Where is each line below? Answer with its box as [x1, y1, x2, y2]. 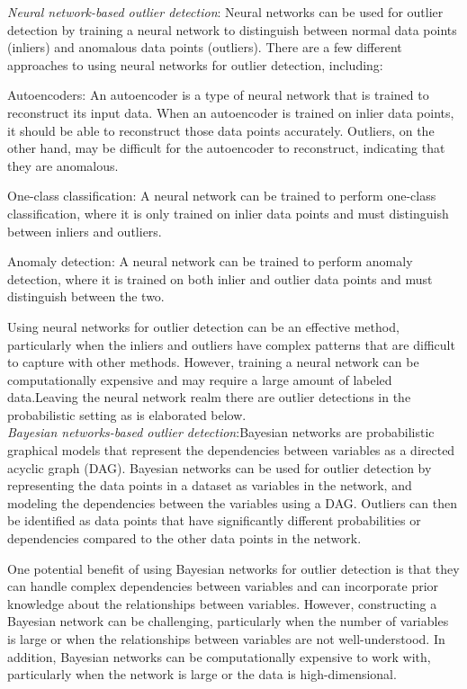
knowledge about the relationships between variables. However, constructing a [7, 594, 437, 613]
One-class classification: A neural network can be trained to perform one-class [7, 186, 436, 205]
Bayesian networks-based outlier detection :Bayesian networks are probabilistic [7, 423, 435, 442]
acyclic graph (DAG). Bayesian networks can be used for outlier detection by [7, 458, 432, 477]
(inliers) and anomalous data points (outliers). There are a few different [7, 38, 402, 57]
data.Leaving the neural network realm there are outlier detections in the [7, 388, 411, 407]
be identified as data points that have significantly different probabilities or [7, 511, 421, 530]
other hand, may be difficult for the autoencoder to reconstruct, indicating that [7, 139, 445, 157]
